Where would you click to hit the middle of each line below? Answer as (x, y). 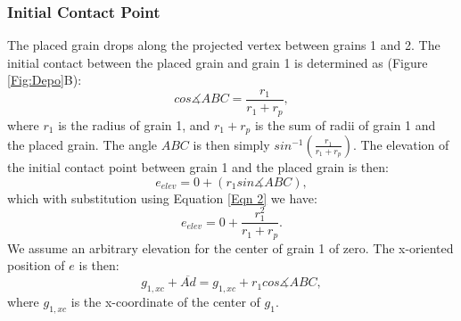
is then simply (231, 144)
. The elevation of (401, 144)
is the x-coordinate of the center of (165, 302)
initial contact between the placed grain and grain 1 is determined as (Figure (218, 62)
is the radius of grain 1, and (134, 124)
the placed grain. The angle (82, 144)
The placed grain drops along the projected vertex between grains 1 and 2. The (224, 45)
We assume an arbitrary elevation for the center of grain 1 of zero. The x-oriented (230, 247)
